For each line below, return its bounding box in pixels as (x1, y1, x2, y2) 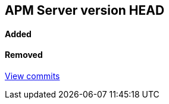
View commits (5, 70, 60, 81)
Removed (5, 50, 43, 60)
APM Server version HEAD (5, 3, 165, 18)
